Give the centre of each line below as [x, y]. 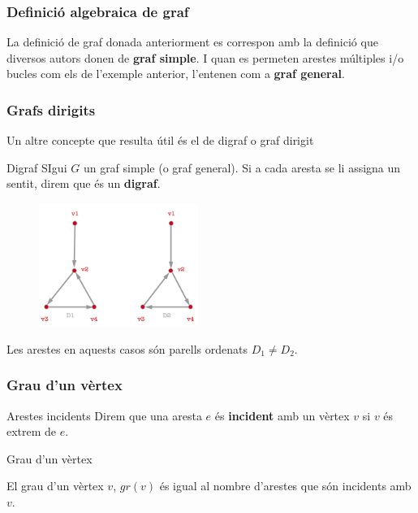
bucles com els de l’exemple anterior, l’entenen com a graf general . [176, 74]
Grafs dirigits [51, 109]
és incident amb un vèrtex [282, 415]
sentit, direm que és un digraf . [84, 183]
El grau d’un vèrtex [55, 486]
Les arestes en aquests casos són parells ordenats [127, 348]
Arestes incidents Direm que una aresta [104, 415]
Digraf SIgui [37, 167]
